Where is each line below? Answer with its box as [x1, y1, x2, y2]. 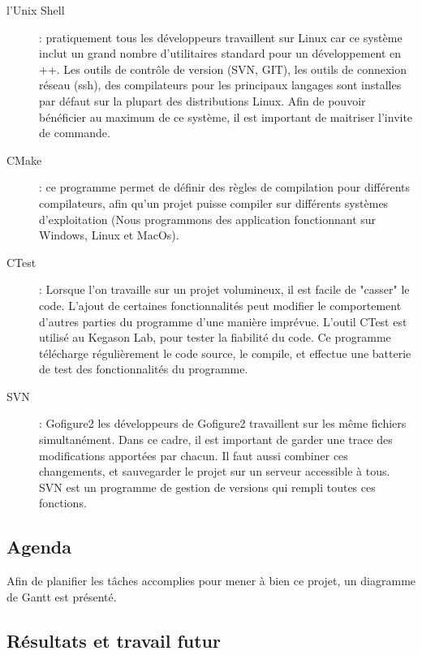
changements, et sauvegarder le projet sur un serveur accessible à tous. [39, 463, 390, 480]
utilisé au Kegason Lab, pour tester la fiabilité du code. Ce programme [39, 329, 391, 346]
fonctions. [39, 494, 87, 511]
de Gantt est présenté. [6, 588, 117, 605]
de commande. [39, 124, 110, 141]
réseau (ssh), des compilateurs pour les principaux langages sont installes [39, 76, 402, 93]
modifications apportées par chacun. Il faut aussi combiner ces [39, 446, 348, 463]
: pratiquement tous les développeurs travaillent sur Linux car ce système [39, 28, 403, 45]
